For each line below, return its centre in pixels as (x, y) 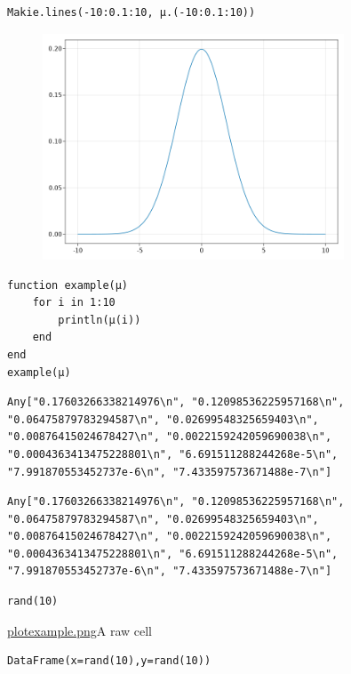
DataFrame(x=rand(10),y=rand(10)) (109, 661)
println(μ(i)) (100, 320)
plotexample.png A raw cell (80, 630)
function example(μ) (68, 285)
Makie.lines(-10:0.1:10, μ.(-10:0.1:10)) (132, 12)
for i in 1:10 (74, 303)
